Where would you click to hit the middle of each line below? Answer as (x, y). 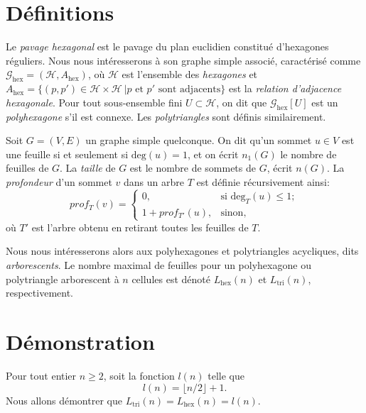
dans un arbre (154, 181)
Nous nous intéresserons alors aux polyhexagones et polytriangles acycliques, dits (182, 251)
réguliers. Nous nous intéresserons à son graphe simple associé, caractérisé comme (183, 60)
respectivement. (39, 293)
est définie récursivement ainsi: (263, 181)
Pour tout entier (41, 375)
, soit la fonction (139, 375)
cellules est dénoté (171, 279)
